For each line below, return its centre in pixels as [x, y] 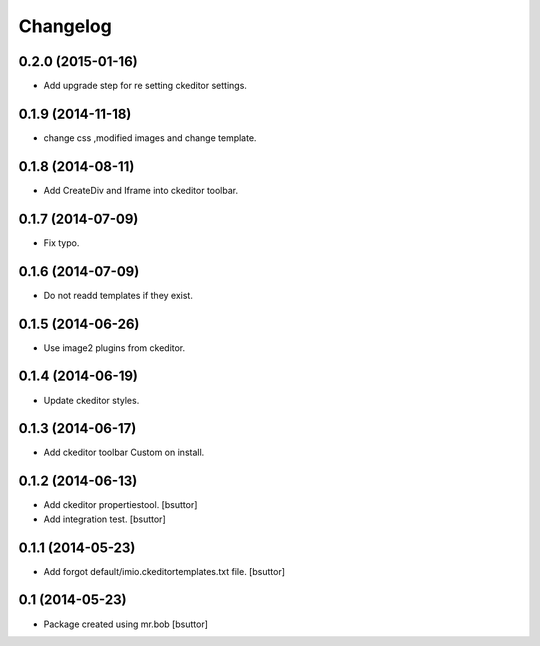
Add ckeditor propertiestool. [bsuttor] [120, 505]
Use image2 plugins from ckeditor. [114, 347]
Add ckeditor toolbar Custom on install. [124, 452]
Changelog [65, 26]
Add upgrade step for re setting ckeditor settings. [145, 86]
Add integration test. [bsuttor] [104, 519]
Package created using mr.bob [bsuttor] [126, 624]
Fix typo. [61, 242]
